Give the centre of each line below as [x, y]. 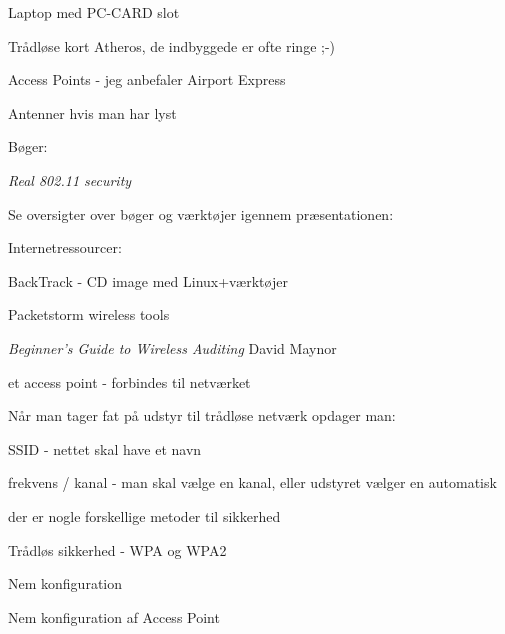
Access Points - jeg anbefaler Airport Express [147, 79]
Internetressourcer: [65, 247]
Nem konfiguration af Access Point [114, 616]
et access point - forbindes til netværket [129, 381]
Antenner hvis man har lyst [92, 112]
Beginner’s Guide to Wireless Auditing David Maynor [172, 347]
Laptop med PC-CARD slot [94, 12]
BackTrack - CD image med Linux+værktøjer [148, 280]
